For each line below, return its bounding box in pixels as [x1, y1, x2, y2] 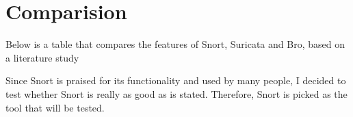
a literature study [5, 50, 79, 64]
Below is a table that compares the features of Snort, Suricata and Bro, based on [5, 37, 345, 51]
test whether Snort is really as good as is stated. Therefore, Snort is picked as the [5, 86, 348, 101]
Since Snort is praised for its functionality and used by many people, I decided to [5, 73, 346, 88]
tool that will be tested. [5, 100, 105, 114]
